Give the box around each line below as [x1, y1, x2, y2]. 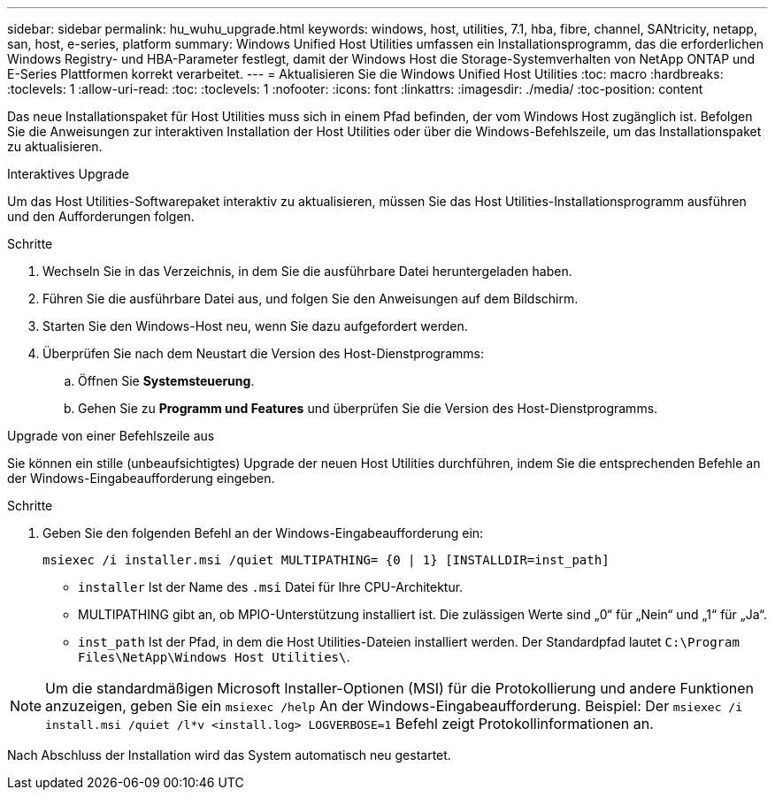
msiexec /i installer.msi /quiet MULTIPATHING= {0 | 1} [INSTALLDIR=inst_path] [42, 553, 610, 567]
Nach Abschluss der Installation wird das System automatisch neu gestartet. [7, 747, 451, 763]
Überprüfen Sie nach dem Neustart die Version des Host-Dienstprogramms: [42, 346, 484, 361]
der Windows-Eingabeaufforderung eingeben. [7, 471, 275, 486]
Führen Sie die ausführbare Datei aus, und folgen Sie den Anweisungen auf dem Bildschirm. [42, 291, 579, 306]
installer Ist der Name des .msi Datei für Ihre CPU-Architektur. [78, 579, 464, 594]
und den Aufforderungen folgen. [7, 209, 195, 224]
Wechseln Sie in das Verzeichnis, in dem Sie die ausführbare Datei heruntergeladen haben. [42, 264, 572, 279]
